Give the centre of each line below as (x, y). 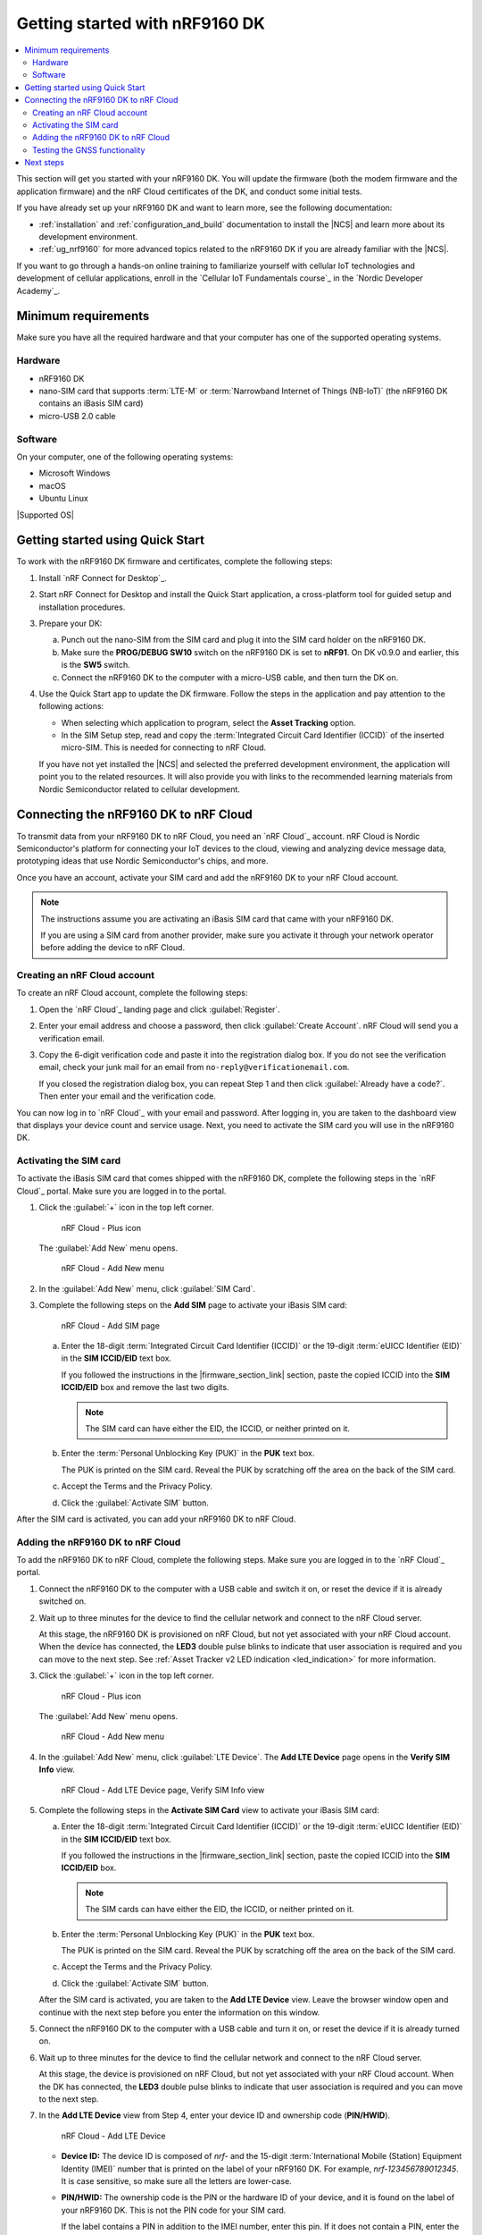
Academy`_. (38, 291)
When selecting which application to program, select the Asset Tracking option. (208, 722)
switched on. (62, 1601)
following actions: (71, 706)
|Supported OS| (46, 515)
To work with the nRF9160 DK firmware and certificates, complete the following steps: (175, 561)
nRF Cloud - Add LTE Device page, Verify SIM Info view (163, 1790)
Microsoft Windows (75, 473)
